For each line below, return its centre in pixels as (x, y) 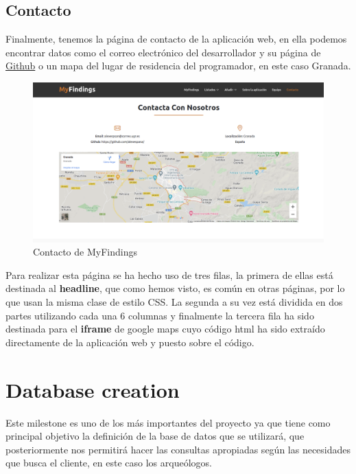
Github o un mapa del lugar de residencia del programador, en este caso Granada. (178, 66)
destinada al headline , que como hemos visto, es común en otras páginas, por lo (175, 288)
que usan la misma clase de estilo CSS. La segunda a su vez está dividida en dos (174, 302)
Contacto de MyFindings (85, 252)
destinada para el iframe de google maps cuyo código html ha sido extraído (165, 329)
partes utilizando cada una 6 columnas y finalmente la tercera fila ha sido (160, 315)
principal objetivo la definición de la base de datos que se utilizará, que (155, 436)
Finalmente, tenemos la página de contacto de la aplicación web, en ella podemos (176, 39)
